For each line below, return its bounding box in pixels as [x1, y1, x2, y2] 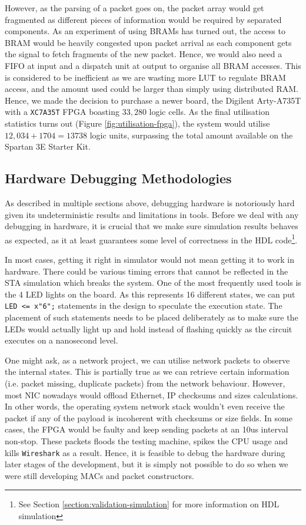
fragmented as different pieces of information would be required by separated [5, 13, 282, 25]
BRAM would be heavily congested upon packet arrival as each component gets [5, 36, 292, 48]
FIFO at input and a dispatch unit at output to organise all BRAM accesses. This [5, 59, 301, 71]
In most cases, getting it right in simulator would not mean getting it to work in [5, 253, 294, 266]
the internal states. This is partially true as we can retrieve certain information [5, 365, 290, 378]
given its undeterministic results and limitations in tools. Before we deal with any [5, 208, 299, 220]
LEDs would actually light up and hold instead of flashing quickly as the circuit [5, 322, 292, 335]
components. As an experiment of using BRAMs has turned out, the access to [5, 25, 285, 37]
